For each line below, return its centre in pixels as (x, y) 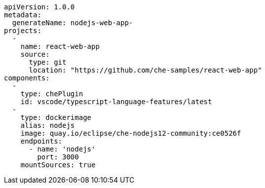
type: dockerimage (56, 117)
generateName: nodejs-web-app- (73, 23)
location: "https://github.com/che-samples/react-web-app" (145, 70)
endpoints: (41, 141)
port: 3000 (58, 157)
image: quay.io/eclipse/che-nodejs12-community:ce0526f (131, 133)
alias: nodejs (48, 125)
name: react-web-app (60, 46)
